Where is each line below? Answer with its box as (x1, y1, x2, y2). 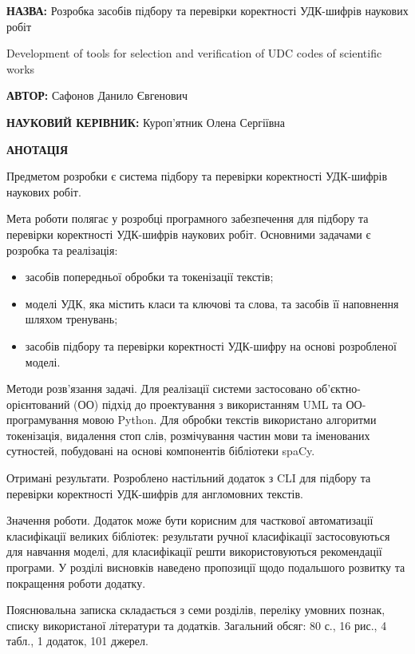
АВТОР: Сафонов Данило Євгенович (6, 87, 188, 104)
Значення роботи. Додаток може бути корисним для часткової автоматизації (6, 512, 373, 529)
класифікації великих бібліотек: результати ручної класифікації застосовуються (6, 527, 390, 544)
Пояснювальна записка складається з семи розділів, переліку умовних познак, (6, 601, 385, 618)
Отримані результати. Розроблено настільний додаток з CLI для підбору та (6, 470, 371, 486)
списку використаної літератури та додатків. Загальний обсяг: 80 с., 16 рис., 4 (6, 616, 387, 633)
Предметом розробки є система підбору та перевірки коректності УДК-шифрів (6, 168, 387, 184)
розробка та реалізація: (6, 241, 118, 258)
